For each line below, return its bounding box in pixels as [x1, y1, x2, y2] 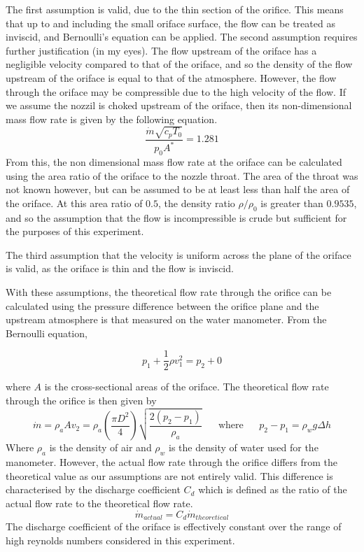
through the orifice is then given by [6, 393, 157, 408]
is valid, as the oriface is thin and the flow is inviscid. [6, 261, 234, 276]
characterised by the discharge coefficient [6, 482, 181, 497]
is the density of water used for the [169, 440, 318, 455]
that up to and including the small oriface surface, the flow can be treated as [6, 15, 335, 30]
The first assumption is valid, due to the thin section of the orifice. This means [6, 2, 344, 16]
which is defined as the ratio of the [198, 482, 347, 497]
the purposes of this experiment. [6, 224, 144, 239]
